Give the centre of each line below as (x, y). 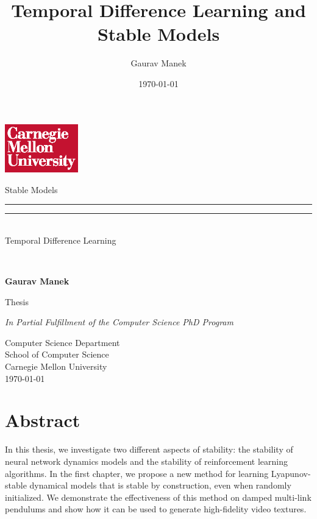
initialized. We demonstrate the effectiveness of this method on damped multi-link (158, 497)
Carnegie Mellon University (56, 366)
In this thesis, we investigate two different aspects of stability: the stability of (149, 449)
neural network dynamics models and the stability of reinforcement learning (147, 461)
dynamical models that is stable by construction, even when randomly (160, 485)
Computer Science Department (62, 342)
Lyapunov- (291, 473)
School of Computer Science (57, 354)
